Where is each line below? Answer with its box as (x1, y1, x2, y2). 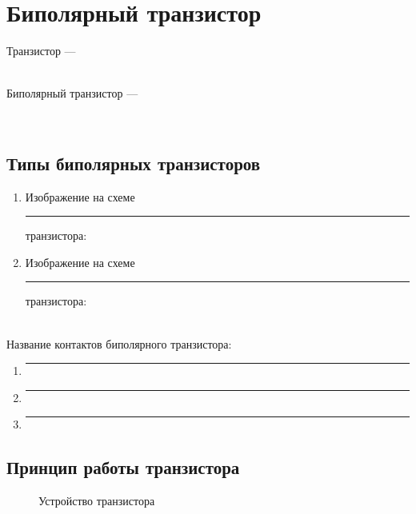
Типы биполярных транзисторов (6, 150, 261, 175)
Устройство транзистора (38, 492, 155, 509)
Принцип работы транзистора (6, 455, 240, 480)
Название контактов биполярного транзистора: (6, 335, 232, 352)
